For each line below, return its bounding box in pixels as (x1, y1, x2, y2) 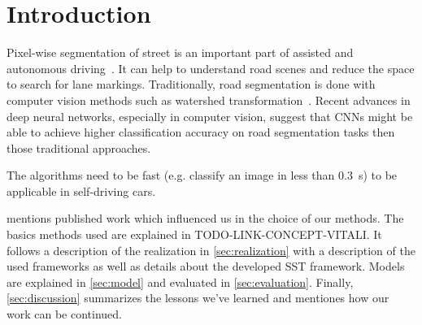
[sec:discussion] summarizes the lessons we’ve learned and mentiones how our (7, 289, 389, 306)
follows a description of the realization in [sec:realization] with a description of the (7, 241, 415, 258)
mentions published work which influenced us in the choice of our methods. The (7, 210, 404, 227)
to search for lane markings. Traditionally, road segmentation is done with (7, 76, 376, 93)
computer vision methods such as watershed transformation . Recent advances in (7, 91, 411, 108)
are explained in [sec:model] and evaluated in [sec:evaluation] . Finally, (7, 273, 354, 290)
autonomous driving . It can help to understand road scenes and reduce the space (7, 59, 415, 76)
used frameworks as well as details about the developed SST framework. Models (7, 258, 405, 275)
